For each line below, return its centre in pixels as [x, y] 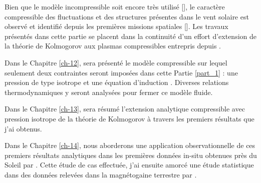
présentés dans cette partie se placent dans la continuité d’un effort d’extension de [130, 36]
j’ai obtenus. [23, 128]
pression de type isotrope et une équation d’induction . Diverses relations [117, 82]
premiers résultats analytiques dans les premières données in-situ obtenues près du [131, 155]
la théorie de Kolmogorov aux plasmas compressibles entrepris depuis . [113, 46]
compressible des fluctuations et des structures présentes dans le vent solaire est [127, 16]
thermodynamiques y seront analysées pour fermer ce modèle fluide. [109, 92]
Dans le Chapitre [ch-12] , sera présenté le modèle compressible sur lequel [116, 62]
